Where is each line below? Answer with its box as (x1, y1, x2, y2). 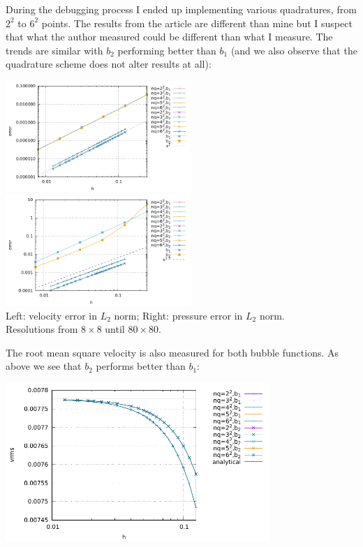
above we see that (6, 359, 82, 373)
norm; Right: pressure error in (114, 308, 243, 322)
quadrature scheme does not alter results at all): (6, 57, 212, 71)
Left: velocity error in (6, 308, 97, 322)
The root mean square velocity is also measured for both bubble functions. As (6, 345, 339, 359)
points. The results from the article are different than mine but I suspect (41, 15, 353, 30)
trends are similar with (6, 43, 103, 57)
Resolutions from (6, 322, 78, 336)
